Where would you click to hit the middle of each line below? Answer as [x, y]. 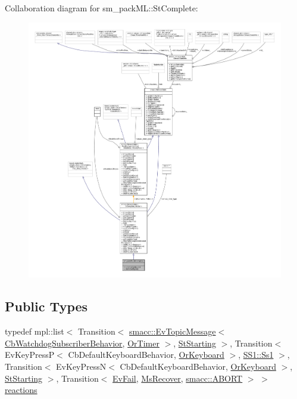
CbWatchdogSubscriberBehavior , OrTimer [82, 343]
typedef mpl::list [35, 331]
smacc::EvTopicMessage [173, 331]
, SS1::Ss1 [256, 355]
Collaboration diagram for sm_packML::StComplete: [101, 8]
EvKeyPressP [30, 355]
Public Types [46, 306]
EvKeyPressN [81, 366]
